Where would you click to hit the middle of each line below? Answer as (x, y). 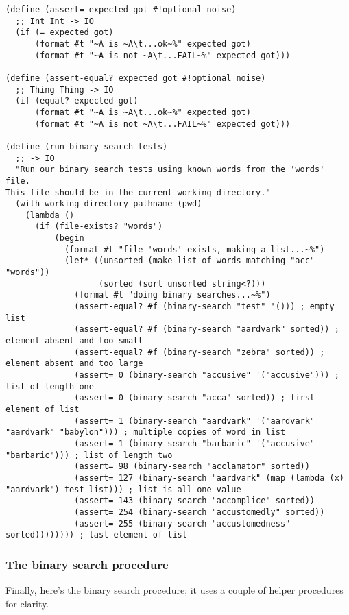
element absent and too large (74, 364)
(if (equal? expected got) (77, 101)
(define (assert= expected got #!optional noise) (121, 10)
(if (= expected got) (64, 33)
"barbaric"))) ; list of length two (89, 455)
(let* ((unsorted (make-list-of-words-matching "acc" (190, 261)
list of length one (50, 386)
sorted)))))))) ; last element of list (96, 535)
